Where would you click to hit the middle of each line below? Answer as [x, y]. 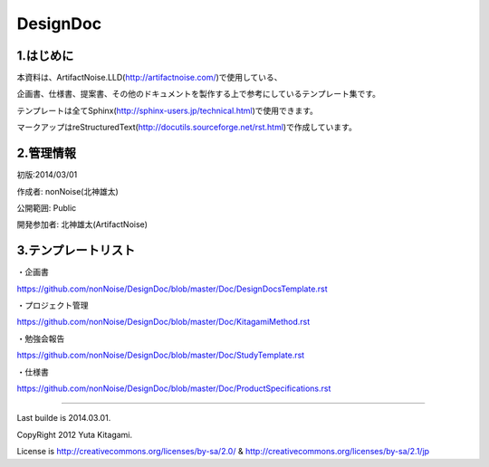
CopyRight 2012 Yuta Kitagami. [75, 434]
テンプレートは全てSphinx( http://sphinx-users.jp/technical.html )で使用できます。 [168, 110]
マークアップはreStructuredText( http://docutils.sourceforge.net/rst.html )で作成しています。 [187, 128]
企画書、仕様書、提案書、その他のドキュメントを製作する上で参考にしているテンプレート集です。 [198, 94]
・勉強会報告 [41, 338]
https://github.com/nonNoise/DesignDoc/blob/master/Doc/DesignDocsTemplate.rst [172, 289]
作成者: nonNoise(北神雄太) [68, 191]
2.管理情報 [47, 153]
